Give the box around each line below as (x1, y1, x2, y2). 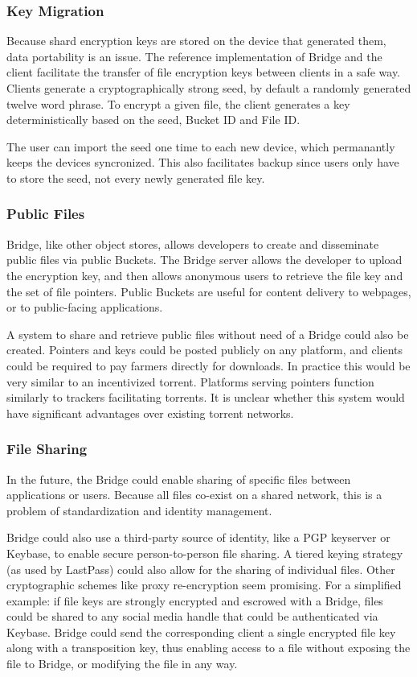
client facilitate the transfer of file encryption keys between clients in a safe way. (6, 64, 400, 80)
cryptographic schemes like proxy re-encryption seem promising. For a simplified (6, 576, 402, 593)
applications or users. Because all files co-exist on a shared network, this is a (6, 486, 382, 503)
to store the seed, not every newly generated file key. (6, 169, 265, 186)
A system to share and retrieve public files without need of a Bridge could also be (6, 325, 409, 342)
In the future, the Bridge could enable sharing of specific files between (6, 470, 351, 487)
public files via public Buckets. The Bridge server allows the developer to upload (6, 251, 403, 268)
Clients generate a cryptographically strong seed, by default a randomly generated (6, 80, 411, 96)
